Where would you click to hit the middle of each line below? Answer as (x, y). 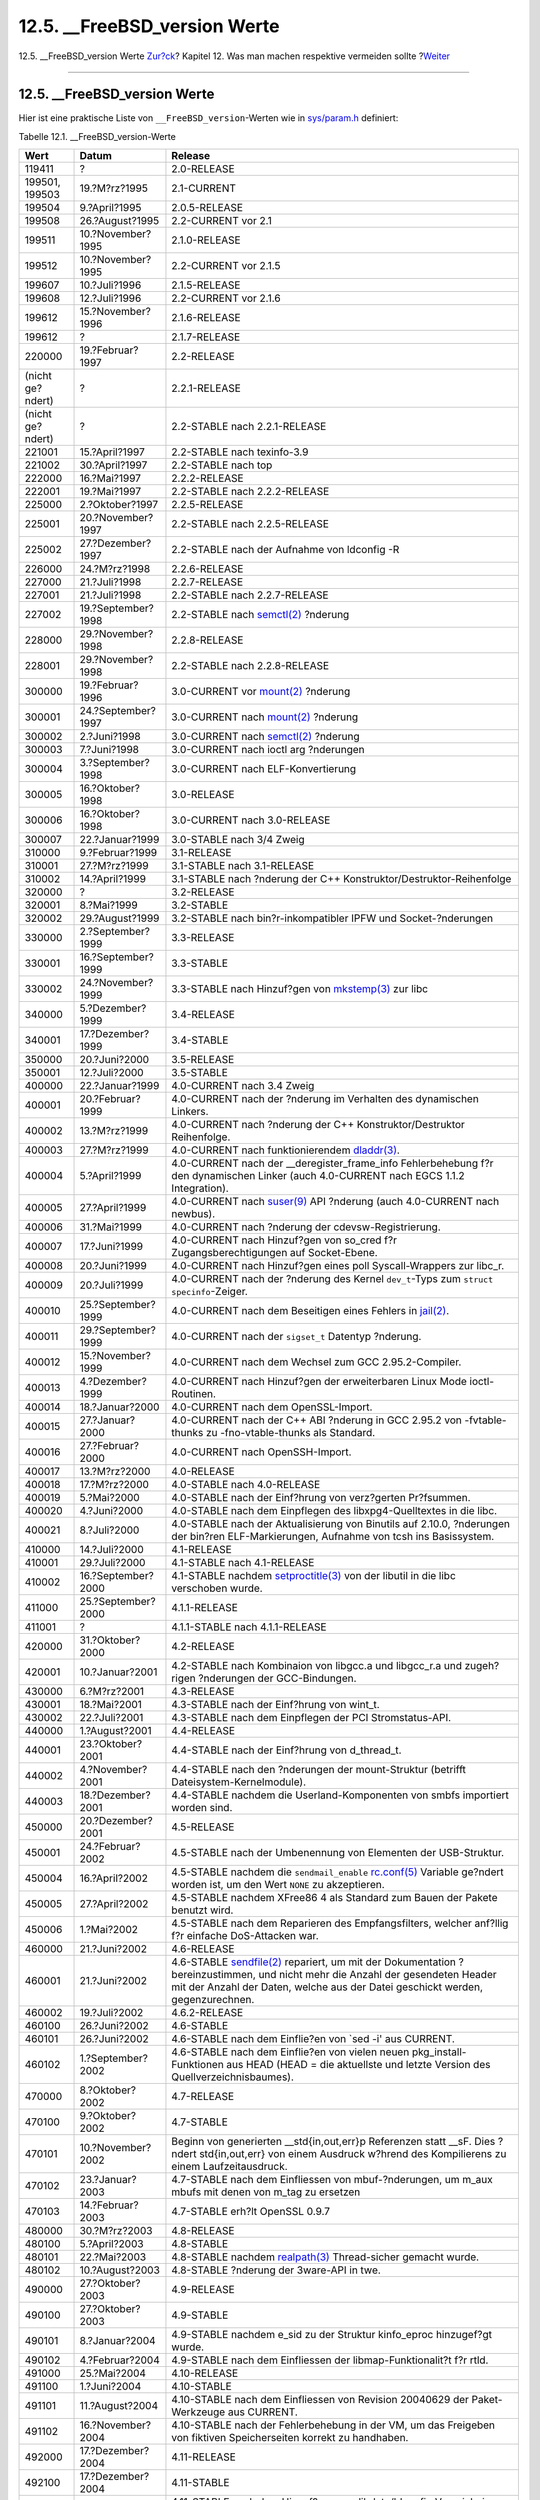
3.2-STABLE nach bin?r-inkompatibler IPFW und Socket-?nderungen (332, 918)
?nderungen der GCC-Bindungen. (277, 1678)
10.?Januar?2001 (118, 1672)
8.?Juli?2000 (109, 1530)
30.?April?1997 (113, 465)
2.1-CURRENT (204, 188)
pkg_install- (439, 2052)
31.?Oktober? (110, 1640)
